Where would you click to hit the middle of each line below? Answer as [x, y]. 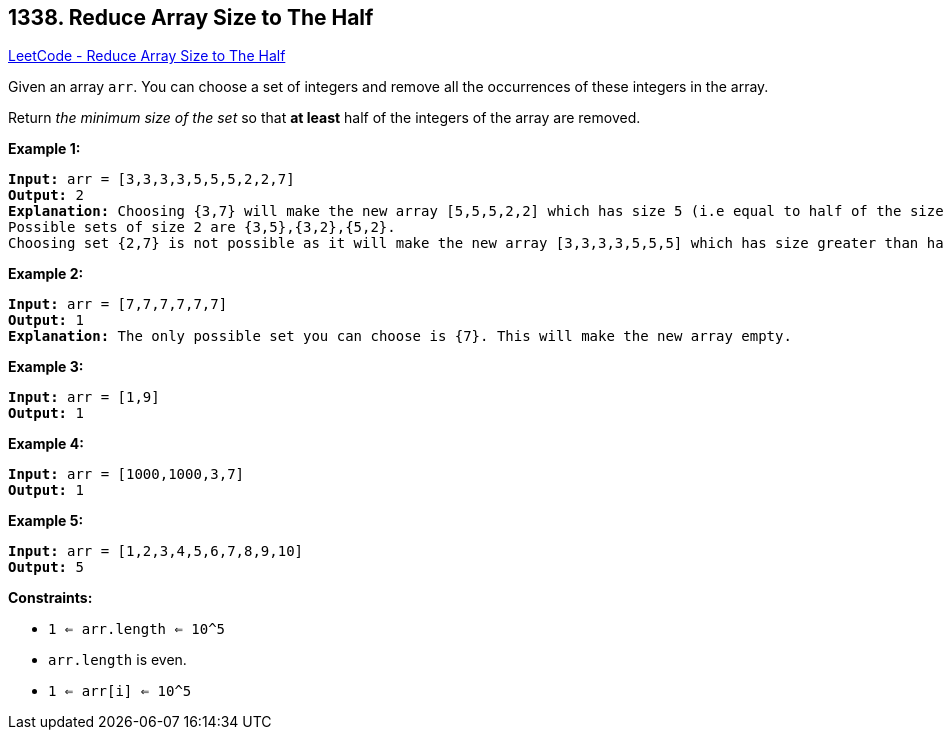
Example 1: [44, 149]
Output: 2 [46, 195]
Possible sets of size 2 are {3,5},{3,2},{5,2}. [202, 227]
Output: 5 [46, 567]
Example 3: [46, 367]
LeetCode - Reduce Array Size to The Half [147, 56]
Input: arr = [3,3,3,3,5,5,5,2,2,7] [151, 179]
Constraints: [50, 598]
